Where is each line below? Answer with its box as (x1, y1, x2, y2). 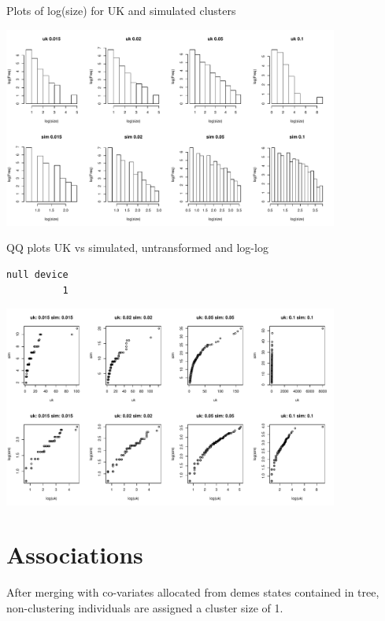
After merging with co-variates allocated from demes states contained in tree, (6, 584, 379, 601)
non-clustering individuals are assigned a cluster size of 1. (6, 599, 283, 615)
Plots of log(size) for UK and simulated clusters (6, 2, 236, 18)
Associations (6, 538, 143, 571)
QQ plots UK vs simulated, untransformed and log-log (6, 239, 268, 256)
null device (6, 269, 68, 281)
